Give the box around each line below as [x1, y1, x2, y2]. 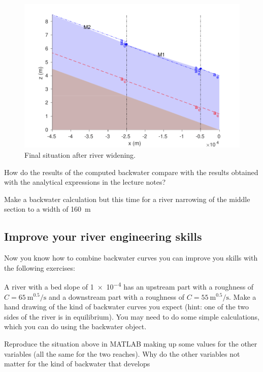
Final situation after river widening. [24, 149, 136, 160]
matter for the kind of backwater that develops [4, 358, 150, 369]
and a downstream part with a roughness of [48, 291, 185, 302]
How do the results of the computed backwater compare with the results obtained [4, 166, 258, 177]
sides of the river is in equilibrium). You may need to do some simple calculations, [4, 311, 260, 322]
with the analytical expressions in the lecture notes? [4, 177, 166, 187]
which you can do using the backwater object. [4, 321, 147, 332]
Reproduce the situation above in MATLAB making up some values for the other [4, 338, 257, 349]
